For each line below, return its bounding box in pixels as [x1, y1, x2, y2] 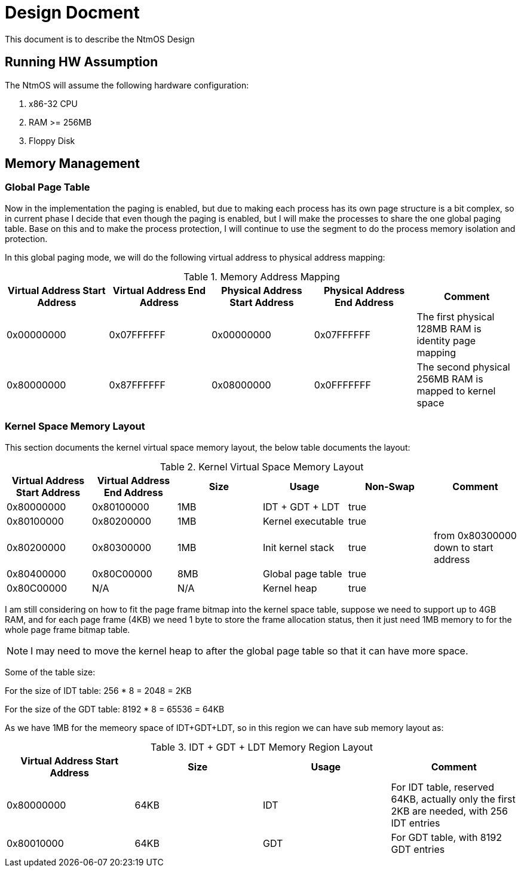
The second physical [416, 360, 510, 373]
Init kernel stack [262, 541, 335, 553]
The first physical [416, 310, 495, 323]
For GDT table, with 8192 [391, 831, 502, 843]
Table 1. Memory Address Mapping [183, 270, 340, 283]
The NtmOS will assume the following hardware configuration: [5, 79, 249, 90]
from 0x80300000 [433, 529, 517, 541]
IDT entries [391, 816, 440, 829]
